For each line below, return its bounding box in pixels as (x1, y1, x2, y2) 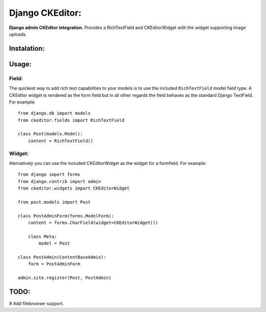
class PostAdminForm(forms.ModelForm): (18, 213, 114, 218)
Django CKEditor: (9, 7, 81, 18)
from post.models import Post (18, 199, 91, 205)
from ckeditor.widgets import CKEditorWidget (18, 186, 130, 191)
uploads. (9, 31, 27, 37)
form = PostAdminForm (28, 261, 81, 267)
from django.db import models (18, 111, 91, 116)
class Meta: (28, 234, 57, 239)
